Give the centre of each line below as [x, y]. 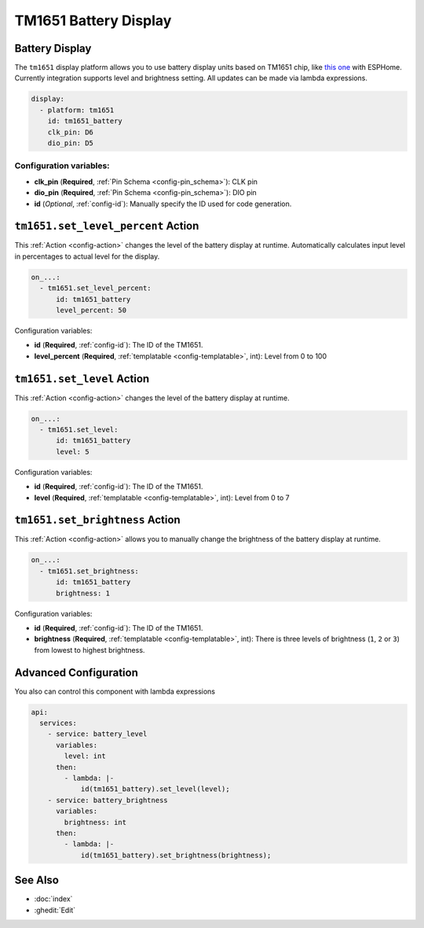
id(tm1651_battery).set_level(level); [155, 789]
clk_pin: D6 [71, 132]
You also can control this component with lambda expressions [115, 691]
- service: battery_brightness [108, 800]
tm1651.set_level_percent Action [107, 226]
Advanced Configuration [77, 672]
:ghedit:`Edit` [55, 910]
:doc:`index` [53, 899]
